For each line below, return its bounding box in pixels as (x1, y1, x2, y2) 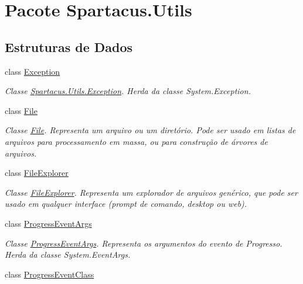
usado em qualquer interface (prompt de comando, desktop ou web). (5, 198, 247, 210)
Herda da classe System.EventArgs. (5, 248, 131, 261)
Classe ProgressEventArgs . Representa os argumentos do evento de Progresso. (5, 237, 282, 249)
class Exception (5, 65, 60, 77)
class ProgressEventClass (5, 268, 94, 280)
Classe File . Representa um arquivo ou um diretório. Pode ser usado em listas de (5, 124, 296, 136)
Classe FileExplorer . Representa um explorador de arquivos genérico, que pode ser (5, 186, 298, 198)
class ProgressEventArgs (5, 217, 92, 229)
